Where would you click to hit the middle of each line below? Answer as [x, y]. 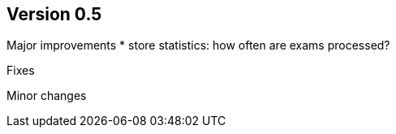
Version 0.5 [54, 14]
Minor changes [47, 96]
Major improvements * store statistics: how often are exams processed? [198, 45]
